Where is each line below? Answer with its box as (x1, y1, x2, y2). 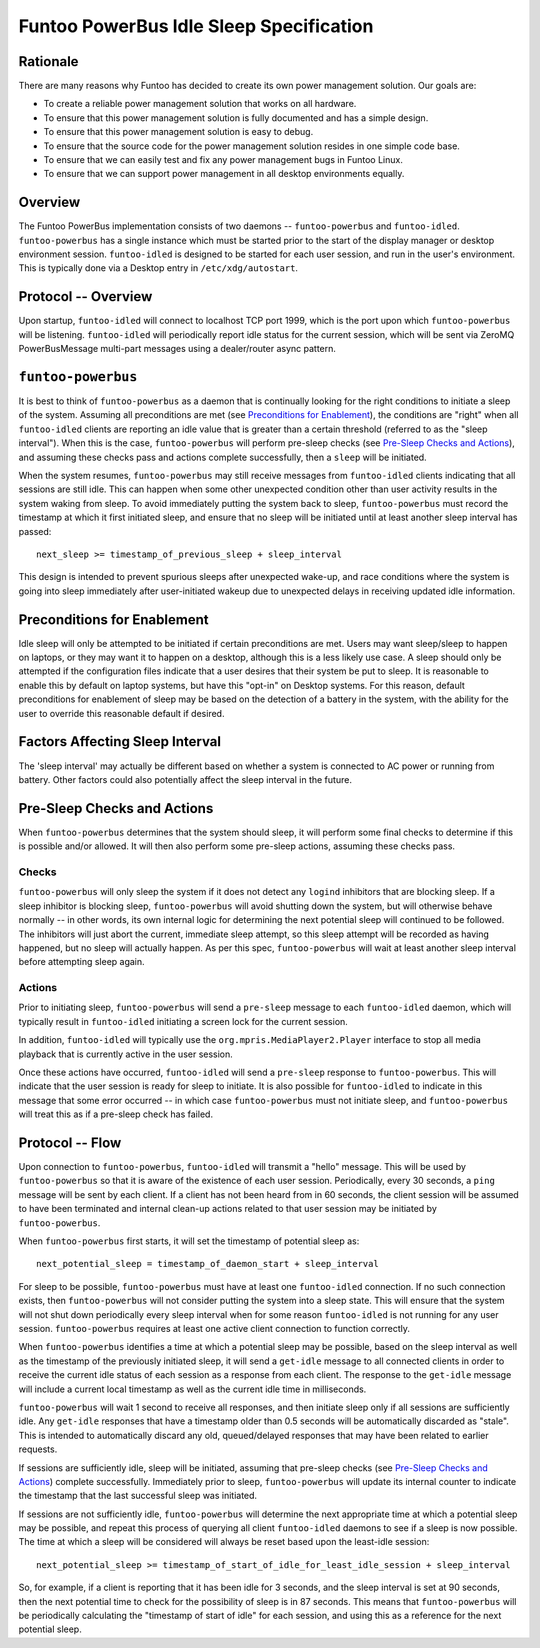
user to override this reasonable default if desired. (18, 707, 225, 719)
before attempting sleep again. (18, 956, 145, 968)
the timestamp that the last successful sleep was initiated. (18, 1490, 258, 1502)
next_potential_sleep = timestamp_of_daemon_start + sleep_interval (36, 1258, 379, 1270)
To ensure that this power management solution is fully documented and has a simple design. (43, 111, 429, 124)
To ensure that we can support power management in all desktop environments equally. (43, 168, 405, 180)
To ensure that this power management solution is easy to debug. (43, 126, 314, 138)
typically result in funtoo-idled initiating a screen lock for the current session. (18, 1015, 349, 1027)
